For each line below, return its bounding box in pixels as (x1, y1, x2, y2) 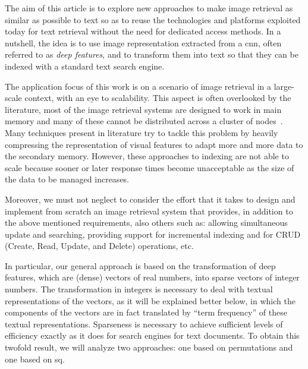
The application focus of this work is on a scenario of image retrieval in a (5, 80, 272, 92)
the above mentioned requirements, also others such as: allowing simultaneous (5, 216, 288, 229)
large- (274, 80, 294, 92)
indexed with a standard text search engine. (5, 59, 165, 72)
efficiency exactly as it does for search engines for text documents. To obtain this (5, 329, 300, 342)
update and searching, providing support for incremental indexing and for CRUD (5, 228, 301, 240)
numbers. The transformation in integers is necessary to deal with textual (5, 283, 273, 295)
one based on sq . (5, 352, 65, 365)
